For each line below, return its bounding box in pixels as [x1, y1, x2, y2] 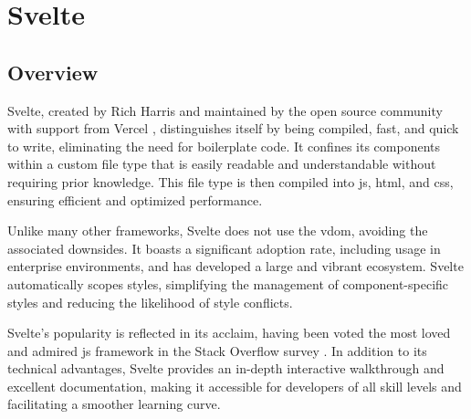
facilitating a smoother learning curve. [7, 394, 221, 414]
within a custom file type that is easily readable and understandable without [7, 154, 436, 173]
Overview [7, 58, 99, 86]
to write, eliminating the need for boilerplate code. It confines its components [7, 136, 441, 155]
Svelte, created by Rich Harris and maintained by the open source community [7, 100, 443, 120]
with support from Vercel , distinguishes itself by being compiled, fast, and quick [7, 119, 459, 138]
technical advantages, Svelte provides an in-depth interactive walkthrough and [7, 359, 445, 378]
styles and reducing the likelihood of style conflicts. [7, 292, 293, 311]
